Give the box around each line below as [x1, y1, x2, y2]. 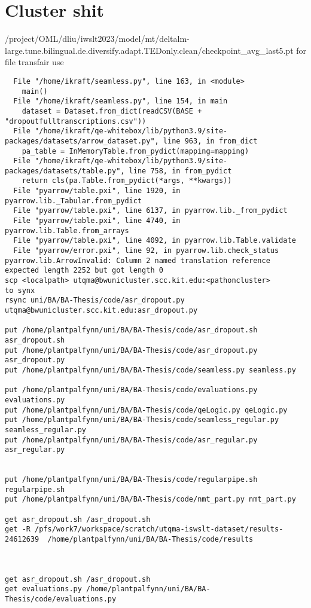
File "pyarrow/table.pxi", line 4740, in [13, 216, 181, 225]
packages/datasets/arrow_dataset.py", [5, 136, 159, 145]
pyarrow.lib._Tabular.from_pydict [5, 196, 142, 205]
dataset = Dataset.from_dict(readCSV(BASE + [22, 106, 202, 115]
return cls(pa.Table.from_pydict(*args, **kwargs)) [22, 176, 232, 185]
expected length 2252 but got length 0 [5, 266, 163, 275]
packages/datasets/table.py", [5, 166, 125, 175]
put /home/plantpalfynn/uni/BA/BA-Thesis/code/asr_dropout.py [5, 346, 258, 355]
